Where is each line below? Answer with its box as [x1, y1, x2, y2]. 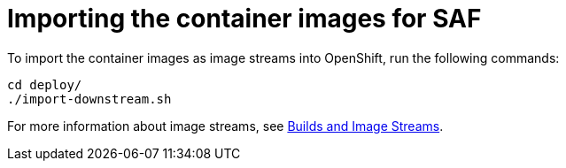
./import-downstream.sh [7, 91, 172, 106]
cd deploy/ [7, 77, 82, 92]
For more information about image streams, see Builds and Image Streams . [7, 118, 444, 134]
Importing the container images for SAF [7, 4, 482, 34]
